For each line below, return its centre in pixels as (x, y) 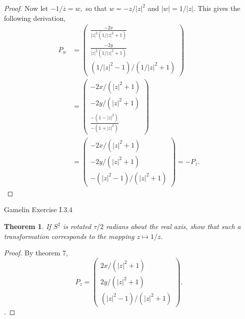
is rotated (77, 226)
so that (96, 8)
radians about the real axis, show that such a (173, 226)
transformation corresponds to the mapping (69, 236)
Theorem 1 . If (28, 226)
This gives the (219, 8)
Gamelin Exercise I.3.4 (38, 209)
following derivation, (35, 18)
